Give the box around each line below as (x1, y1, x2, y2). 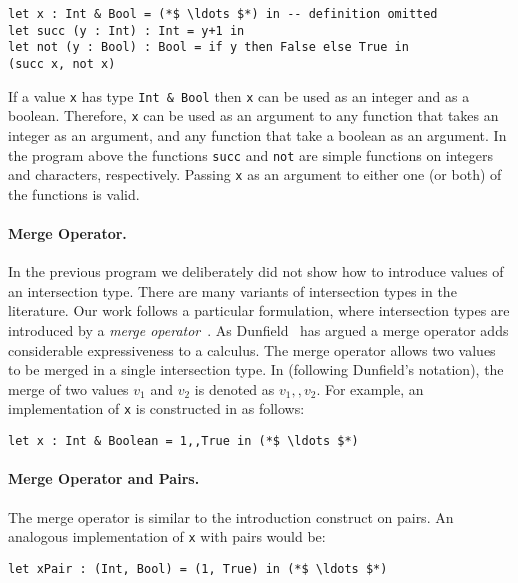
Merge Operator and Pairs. (8, 468, 200, 489)
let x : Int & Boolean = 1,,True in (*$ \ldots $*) (8, 434, 359, 449)
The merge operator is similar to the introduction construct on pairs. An (8, 506, 454, 527)
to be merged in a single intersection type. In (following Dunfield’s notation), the (8, 359, 504, 380)
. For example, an (316, 378, 424, 399)
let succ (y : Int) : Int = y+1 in (8, 23, 245, 38)
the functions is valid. (8, 183, 140, 204)
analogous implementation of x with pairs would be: (8, 526, 326, 547)
